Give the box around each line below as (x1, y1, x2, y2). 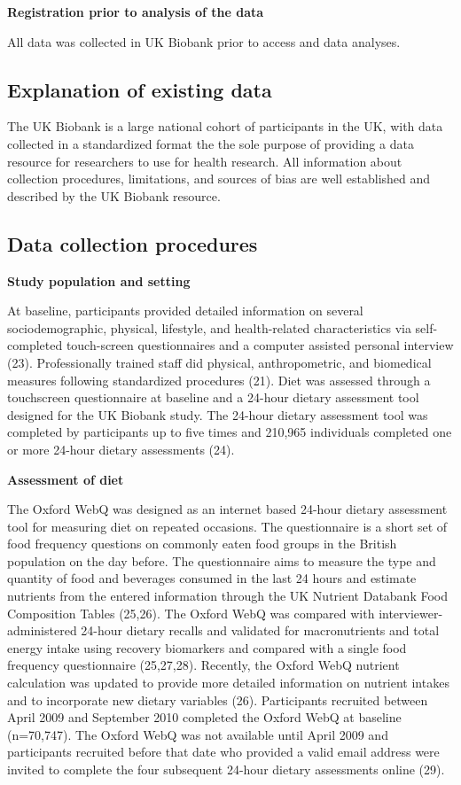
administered (7, 621, 77, 640)
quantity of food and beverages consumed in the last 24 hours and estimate (7, 569, 417, 587)
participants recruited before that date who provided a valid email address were (7, 742, 440, 761)
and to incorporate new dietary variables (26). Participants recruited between (7, 690, 428, 709)
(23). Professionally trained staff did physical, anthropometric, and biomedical (7, 353, 432, 371)
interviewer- (379, 603, 443, 622)
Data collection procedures (7, 229, 258, 257)
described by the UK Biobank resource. (7, 186, 221, 205)
